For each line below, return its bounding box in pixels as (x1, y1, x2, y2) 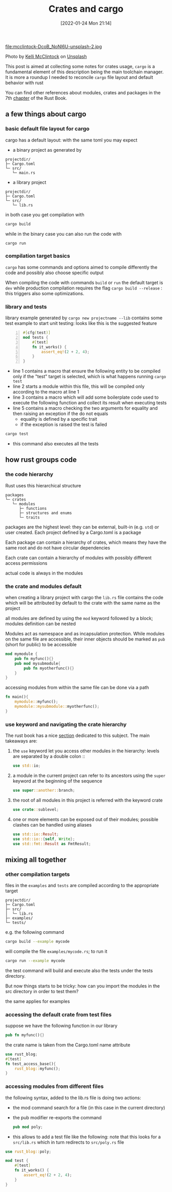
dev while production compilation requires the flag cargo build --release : (5, 285, 163, 291)
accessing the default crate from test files (5, 1011, 112, 1018)
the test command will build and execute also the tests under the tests (5, 967, 153, 974)
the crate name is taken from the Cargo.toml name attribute (5, 1041, 131, 1048)
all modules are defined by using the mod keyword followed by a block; (5, 615, 153, 622)
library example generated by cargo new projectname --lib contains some (5, 315, 163, 321)
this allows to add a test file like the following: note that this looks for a (12, 1134, 161, 1140)
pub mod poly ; (12, 1124, 43, 1129)
